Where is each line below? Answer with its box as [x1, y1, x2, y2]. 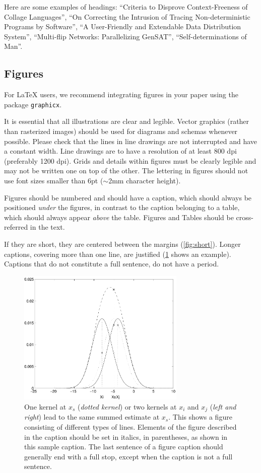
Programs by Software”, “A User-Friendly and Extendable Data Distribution [4, 21, 241, 32]
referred [4, 222, 28, 232]
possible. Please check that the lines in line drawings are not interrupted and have [4, 136, 257, 146]
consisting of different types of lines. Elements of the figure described [24, 422, 237, 432]
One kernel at [24, 401, 67, 412]
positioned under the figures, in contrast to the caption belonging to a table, [4, 202, 240, 213]
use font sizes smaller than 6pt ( [4, 175, 103, 185]
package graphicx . [4, 99, 62, 109]
